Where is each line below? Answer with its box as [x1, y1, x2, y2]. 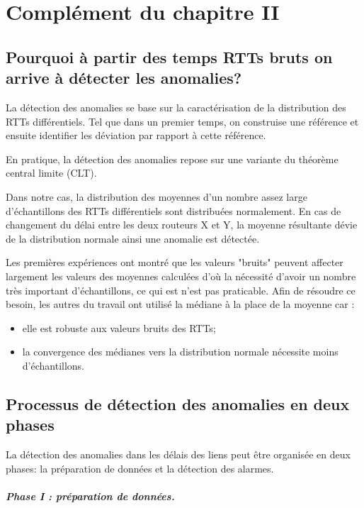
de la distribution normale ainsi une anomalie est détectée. [6, 231, 260, 245]
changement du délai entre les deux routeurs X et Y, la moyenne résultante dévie [6, 217, 358, 232]
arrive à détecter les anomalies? [6, 67, 242, 89]
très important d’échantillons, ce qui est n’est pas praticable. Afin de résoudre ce [6, 282, 356, 297]
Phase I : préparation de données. [6, 488, 175, 503]
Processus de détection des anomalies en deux [6, 392, 350, 414]
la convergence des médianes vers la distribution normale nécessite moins [22, 344, 339, 359]
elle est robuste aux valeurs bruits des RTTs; [22, 320, 216, 335]
